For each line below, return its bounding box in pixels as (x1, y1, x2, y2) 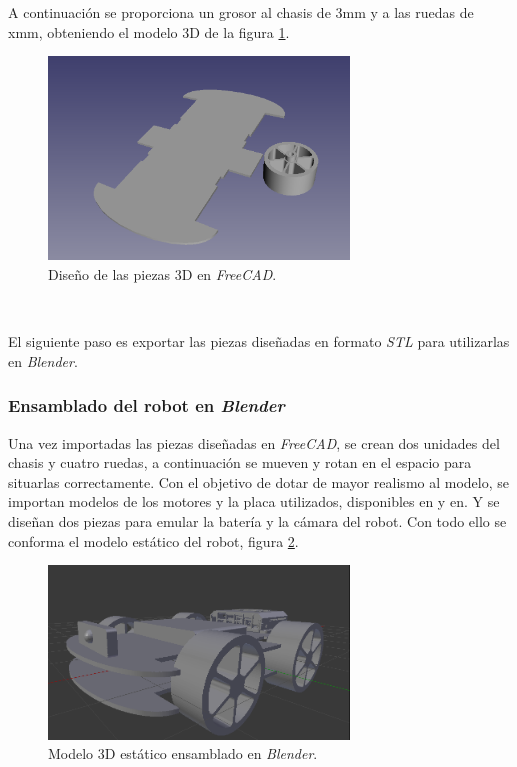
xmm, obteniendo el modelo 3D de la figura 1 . (8, 21, 290, 42)
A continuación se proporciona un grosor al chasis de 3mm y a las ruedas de (8, 2, 474, 22)
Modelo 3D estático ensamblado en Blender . (48, 743, 318, 764)
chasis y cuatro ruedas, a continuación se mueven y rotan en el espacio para (8, 452, 472, 473)
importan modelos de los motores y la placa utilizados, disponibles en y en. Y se (8, 491, 500, 512)
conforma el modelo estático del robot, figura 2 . (8, 530, 299, 551)
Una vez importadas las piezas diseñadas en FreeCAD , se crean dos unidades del (8, 432, 500, 453)
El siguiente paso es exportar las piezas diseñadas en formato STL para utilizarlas (8, 331, 510, 352)
